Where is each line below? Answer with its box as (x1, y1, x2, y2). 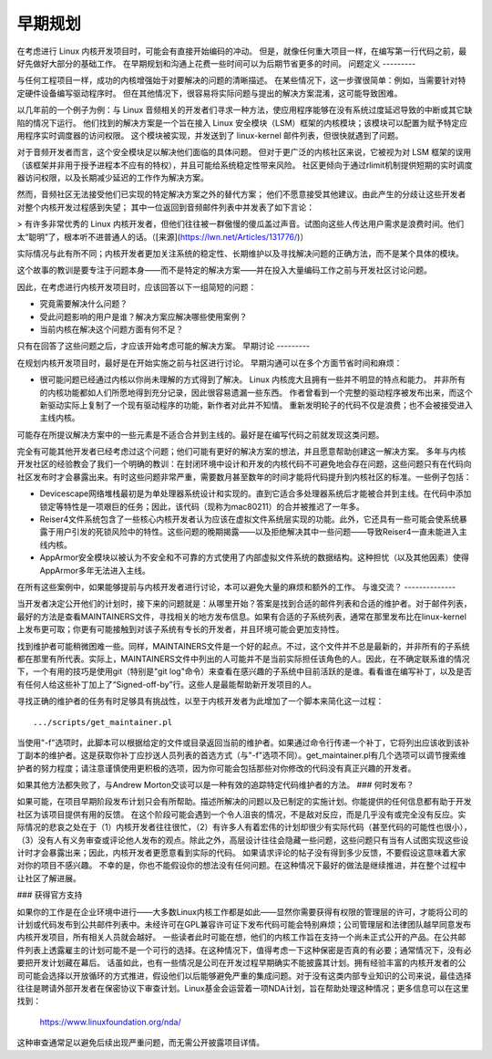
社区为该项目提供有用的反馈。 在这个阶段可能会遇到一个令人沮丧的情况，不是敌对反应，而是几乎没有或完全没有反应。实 (16, 808, 466, 820)
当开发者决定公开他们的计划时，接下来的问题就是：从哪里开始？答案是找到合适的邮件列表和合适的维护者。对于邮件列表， (16, 598, 472, 609)
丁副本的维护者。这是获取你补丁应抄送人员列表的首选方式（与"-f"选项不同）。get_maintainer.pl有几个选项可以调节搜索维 (16, 750, 466, 761)
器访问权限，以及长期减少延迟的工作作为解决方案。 (16, 172, 209, 183)
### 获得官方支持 (16, 889, 83, 900)
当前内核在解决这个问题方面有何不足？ (39, 324, 184, 335)
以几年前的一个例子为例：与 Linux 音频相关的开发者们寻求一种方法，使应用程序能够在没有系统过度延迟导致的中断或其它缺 (16, 105, 473, 116)
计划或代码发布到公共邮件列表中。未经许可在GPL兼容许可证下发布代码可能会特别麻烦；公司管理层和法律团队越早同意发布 (16, 919, 472, 929)
